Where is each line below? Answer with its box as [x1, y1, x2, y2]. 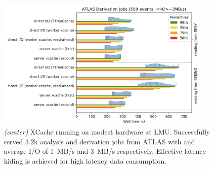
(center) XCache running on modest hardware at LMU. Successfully [4, 127, 210, 137]
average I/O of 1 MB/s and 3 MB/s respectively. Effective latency [4, 146, 207, 156]
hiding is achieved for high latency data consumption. [4, 156, 167, 166]
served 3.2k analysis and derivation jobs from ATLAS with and [4, 136, 195, 146]
